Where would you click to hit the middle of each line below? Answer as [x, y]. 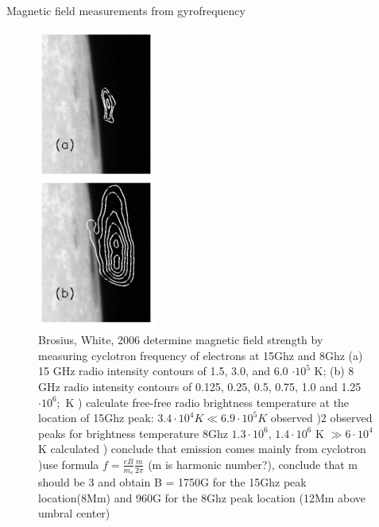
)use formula [69, 464]
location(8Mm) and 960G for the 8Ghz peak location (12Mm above [202, 497]
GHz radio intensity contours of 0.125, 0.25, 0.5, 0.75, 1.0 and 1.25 [200, 386]
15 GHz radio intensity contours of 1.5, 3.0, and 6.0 [163, 371]
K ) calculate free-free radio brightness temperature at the [207, 402]
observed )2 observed [321, 418]
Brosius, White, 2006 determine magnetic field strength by [181, 340]
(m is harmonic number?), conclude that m [253, 464]
